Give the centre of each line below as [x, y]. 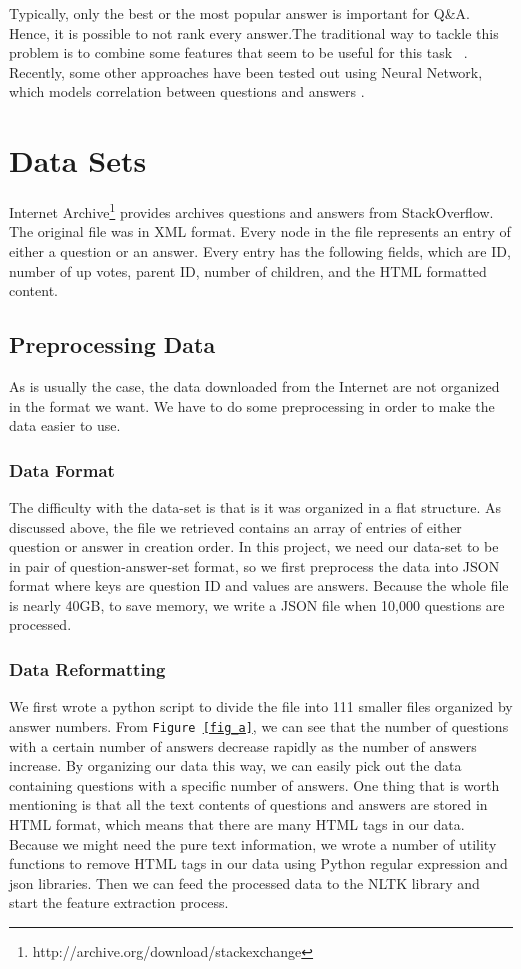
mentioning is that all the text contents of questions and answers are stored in [248, 804]
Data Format [62, 469]
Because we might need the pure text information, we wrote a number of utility [253, 843]
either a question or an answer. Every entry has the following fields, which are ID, [260, 250]
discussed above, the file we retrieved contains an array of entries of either [235, 526]
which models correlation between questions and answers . [187, 91]
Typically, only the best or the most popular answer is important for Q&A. [239, 13]
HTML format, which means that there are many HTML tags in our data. [237, 823]
